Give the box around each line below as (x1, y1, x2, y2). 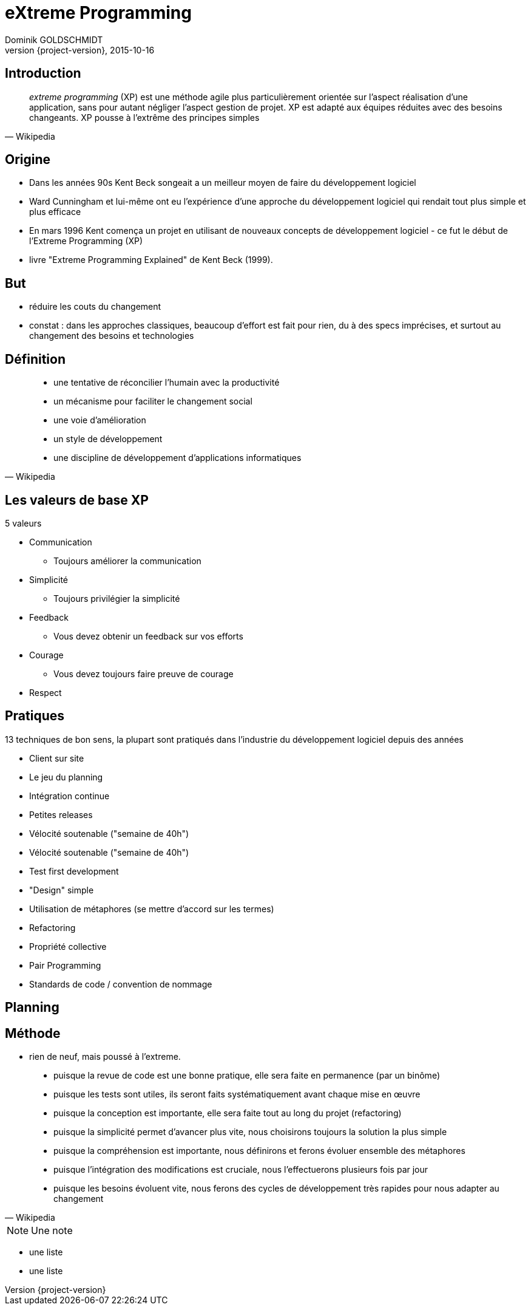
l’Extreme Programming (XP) (29, 236, 143, 247)
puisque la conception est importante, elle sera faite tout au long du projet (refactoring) (53, 1108, 402, 1119)
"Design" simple (29, 884, 94, 895)
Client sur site (29, 752, 84, 763)
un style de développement (53, 434, 163, 445)
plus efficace (29, 206, 81, 217)
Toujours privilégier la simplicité (53, 593, 180, 604)
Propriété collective (29, 941, 107, 952)
